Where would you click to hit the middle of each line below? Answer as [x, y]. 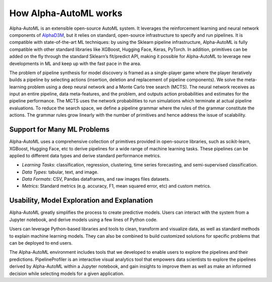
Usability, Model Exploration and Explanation [81, 201]
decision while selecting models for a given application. [67, 273]
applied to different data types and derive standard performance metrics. [85, 155]
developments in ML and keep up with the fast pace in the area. [75, 64]
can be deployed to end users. [41, 243]
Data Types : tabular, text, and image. [60, 172]
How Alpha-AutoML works [66, 13]
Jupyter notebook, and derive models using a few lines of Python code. [84, 219]
